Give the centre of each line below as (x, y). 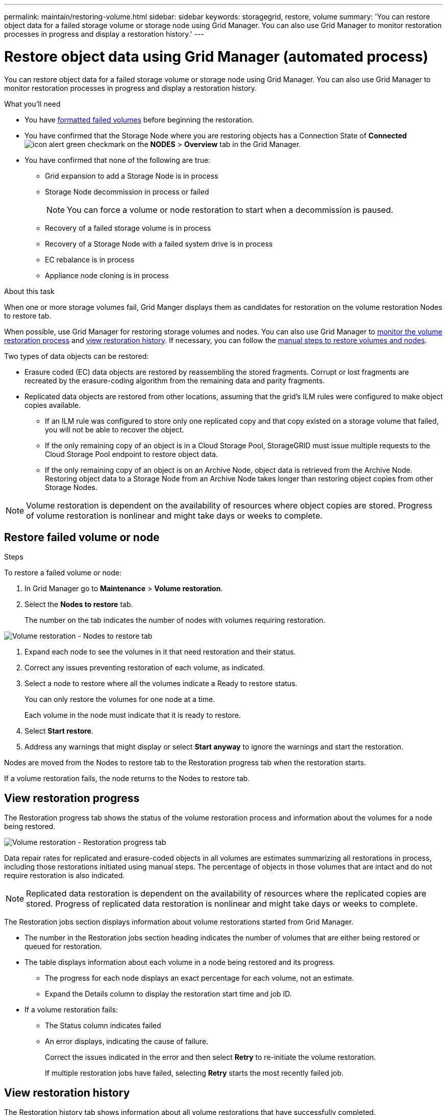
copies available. (53, 405)
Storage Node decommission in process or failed (127, 191)
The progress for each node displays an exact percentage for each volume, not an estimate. (200, 978)
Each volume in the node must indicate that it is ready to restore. (133, 715)
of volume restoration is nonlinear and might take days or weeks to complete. (174, 515)
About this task (29, 291)
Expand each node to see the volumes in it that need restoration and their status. (160, 652)
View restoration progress (72, 798)
